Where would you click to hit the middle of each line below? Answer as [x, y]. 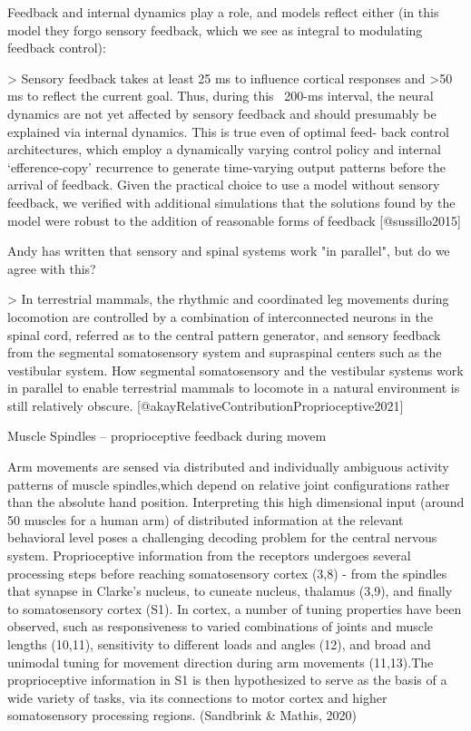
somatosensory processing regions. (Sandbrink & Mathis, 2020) [182, 715]
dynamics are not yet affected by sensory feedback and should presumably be [222, 113]
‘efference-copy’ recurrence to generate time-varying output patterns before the [226, 166]
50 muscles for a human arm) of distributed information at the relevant [206, 519]
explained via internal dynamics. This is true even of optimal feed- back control [228, 131]
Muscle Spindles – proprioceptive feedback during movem [167, 436]
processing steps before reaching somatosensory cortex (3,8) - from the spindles [227, 573]
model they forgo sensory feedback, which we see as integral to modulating [215, 29]
